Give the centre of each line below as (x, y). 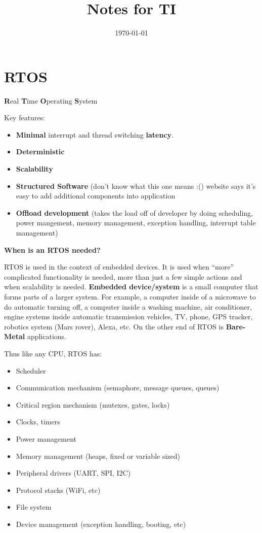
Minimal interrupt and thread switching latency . (95, 134)
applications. (47, 336)
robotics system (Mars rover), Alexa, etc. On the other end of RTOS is (114, 326)
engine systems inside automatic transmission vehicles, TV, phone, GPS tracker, (128, 317)
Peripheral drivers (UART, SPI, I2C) (73, 473)
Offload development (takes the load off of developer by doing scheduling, (134, 212)
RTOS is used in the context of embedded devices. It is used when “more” (119, 267)
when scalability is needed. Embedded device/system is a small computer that (131, 287)
